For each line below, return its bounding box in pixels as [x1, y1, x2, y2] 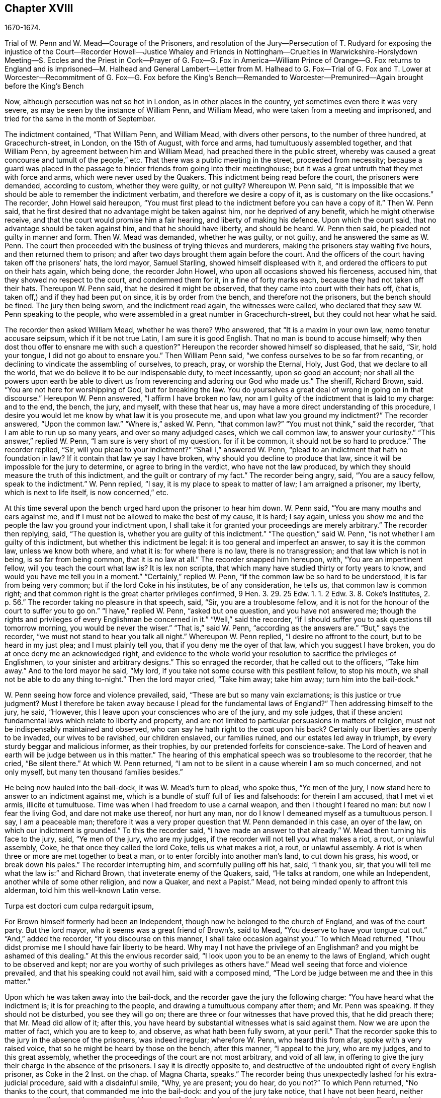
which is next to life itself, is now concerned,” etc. [5, 488, 168, 497]
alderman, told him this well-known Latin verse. [5, 886, 161, 895]
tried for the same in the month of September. [5, 114, 156, 123]
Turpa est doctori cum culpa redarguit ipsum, [5, 902, 154, 911]
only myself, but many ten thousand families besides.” [5, 768, 183, 777]
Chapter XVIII [5, 2, 73, 15]
